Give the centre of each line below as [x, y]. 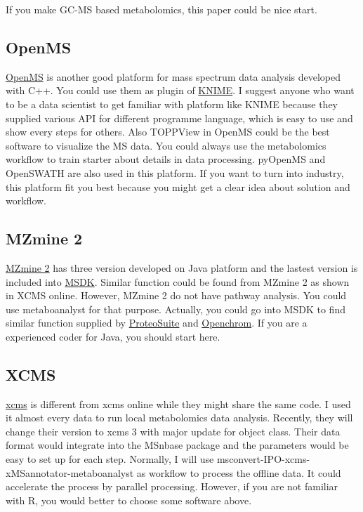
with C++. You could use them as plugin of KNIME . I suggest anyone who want [180, 90]
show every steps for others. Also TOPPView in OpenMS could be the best [168, 132]
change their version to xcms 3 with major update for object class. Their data [173, 431]
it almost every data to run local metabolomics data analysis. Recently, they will [179, 418]
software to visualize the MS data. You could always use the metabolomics [166, 145]
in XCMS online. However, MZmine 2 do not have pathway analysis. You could [176, 295]
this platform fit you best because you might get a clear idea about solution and [178, 186]
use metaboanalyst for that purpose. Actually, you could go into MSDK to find [176, 309]
